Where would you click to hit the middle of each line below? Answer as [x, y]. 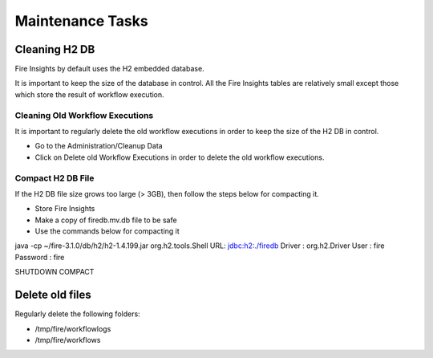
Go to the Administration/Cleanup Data [99, 146]
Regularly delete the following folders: [77, 314]
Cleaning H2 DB [55, 49]
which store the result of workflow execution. [89, 94]
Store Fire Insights [65, 209]
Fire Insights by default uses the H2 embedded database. [109, 69]
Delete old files [53, 295]
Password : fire [40, 257]
